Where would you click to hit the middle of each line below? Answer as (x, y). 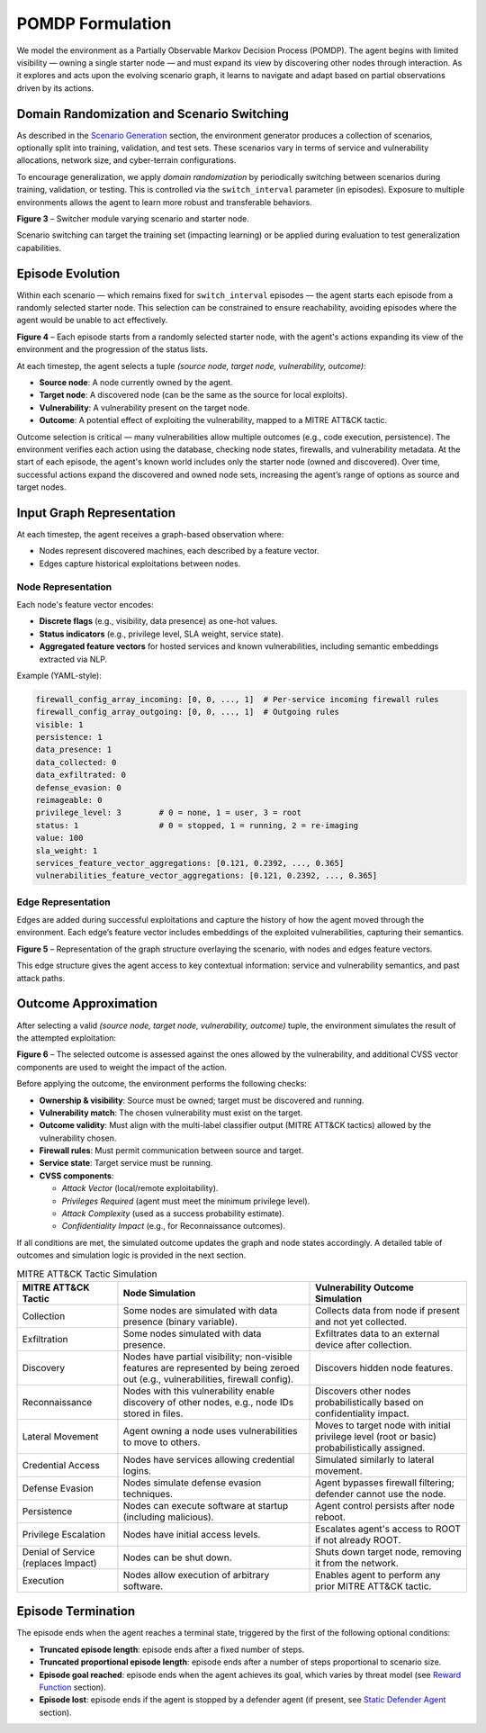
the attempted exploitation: (67, 1038)
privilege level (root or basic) (376, 1436)
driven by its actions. (55, 88)
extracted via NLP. (73, 659)
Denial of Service (58, 1551)
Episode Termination (76, 1611)
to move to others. (162, 1442)
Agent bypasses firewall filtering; (385, 1483)
